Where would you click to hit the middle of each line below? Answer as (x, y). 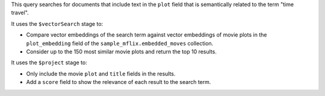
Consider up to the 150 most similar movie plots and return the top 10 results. (121, 52)
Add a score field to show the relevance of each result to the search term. (119, 82)
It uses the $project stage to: (49, 62)
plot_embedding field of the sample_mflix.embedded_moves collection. (120, 43)
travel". (20, 13)
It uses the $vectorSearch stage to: (57, 23)
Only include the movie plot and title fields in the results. (101, 73)
